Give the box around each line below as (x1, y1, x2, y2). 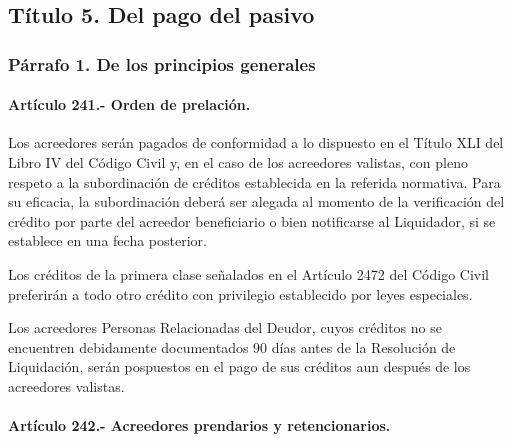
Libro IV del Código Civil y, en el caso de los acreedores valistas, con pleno (8, 152, 468, 173)
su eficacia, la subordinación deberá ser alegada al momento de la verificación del (8, 191, 505, 212)
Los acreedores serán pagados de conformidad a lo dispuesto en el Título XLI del (8, 132, 504, 153)
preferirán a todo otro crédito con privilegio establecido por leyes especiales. (8, 283, 473, 304)
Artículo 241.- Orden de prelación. (8, 94, 251, 115)
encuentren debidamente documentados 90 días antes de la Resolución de (8, 336, 456, 357)
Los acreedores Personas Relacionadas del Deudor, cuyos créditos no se (8, 317, 442, 338)
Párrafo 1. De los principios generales (8, 51, 316, 76)
